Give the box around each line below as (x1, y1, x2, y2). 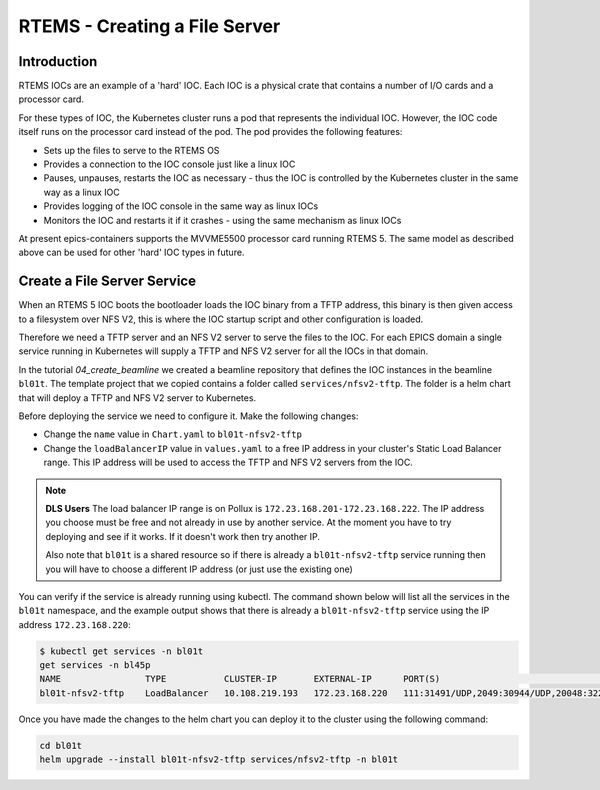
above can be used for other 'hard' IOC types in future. (18, 246, 245, 259)
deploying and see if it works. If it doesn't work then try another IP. (45, 530, 320, 542)
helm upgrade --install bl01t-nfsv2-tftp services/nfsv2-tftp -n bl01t (39, 754, 399, 765)
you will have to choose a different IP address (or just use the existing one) (45, 563, 354, 575)
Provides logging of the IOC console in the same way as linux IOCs (43, 200, 319, 212)
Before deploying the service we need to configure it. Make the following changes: (18, 410, 359, 422)
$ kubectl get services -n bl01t (39, 645, 204, 657)
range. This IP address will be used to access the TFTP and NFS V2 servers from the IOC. (43, 456, 414, 469)
